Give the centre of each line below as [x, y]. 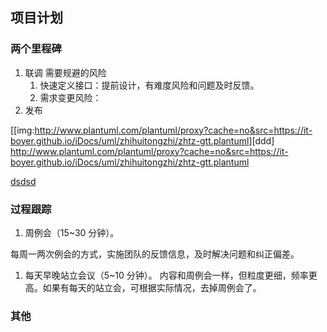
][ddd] [261, 140]
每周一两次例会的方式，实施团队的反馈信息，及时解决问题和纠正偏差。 [155, 254]
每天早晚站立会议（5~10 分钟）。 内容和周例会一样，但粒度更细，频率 [166, 275]
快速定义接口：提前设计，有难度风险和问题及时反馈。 [149, 85]
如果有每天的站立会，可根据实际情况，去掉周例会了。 [152, 287]
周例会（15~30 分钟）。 [72, 232]
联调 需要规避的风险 [65, 72]
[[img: [22, 130]
